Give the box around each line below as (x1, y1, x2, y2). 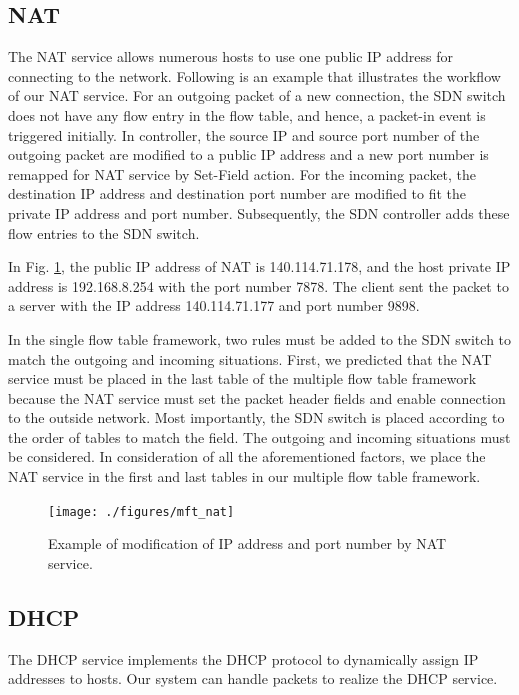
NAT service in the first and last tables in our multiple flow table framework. (8, 466, 481, 487)
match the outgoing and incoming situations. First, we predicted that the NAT (8, 348, 492, 369)
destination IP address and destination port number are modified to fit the (8, 183, 467, 204)
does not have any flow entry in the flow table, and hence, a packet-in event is (8, 104, 486, 125)
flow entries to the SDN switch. (8, 222, 200, 243)
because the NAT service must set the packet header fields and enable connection (8, 387, 506, 408)
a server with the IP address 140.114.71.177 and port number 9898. (8, 295, 420, 316)
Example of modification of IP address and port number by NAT (48, 533, 447, 554)
